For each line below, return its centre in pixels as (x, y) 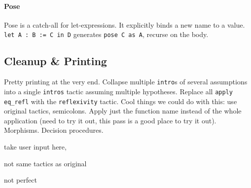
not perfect (20, 180)
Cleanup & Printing (55, 61)
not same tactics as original (45, 163)
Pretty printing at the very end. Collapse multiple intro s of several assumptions (126, 82)
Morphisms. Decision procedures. (54, 130)
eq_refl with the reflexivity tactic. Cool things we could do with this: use (121, 101)
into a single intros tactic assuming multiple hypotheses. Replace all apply (118, 91)
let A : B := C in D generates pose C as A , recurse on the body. (106, 34)
